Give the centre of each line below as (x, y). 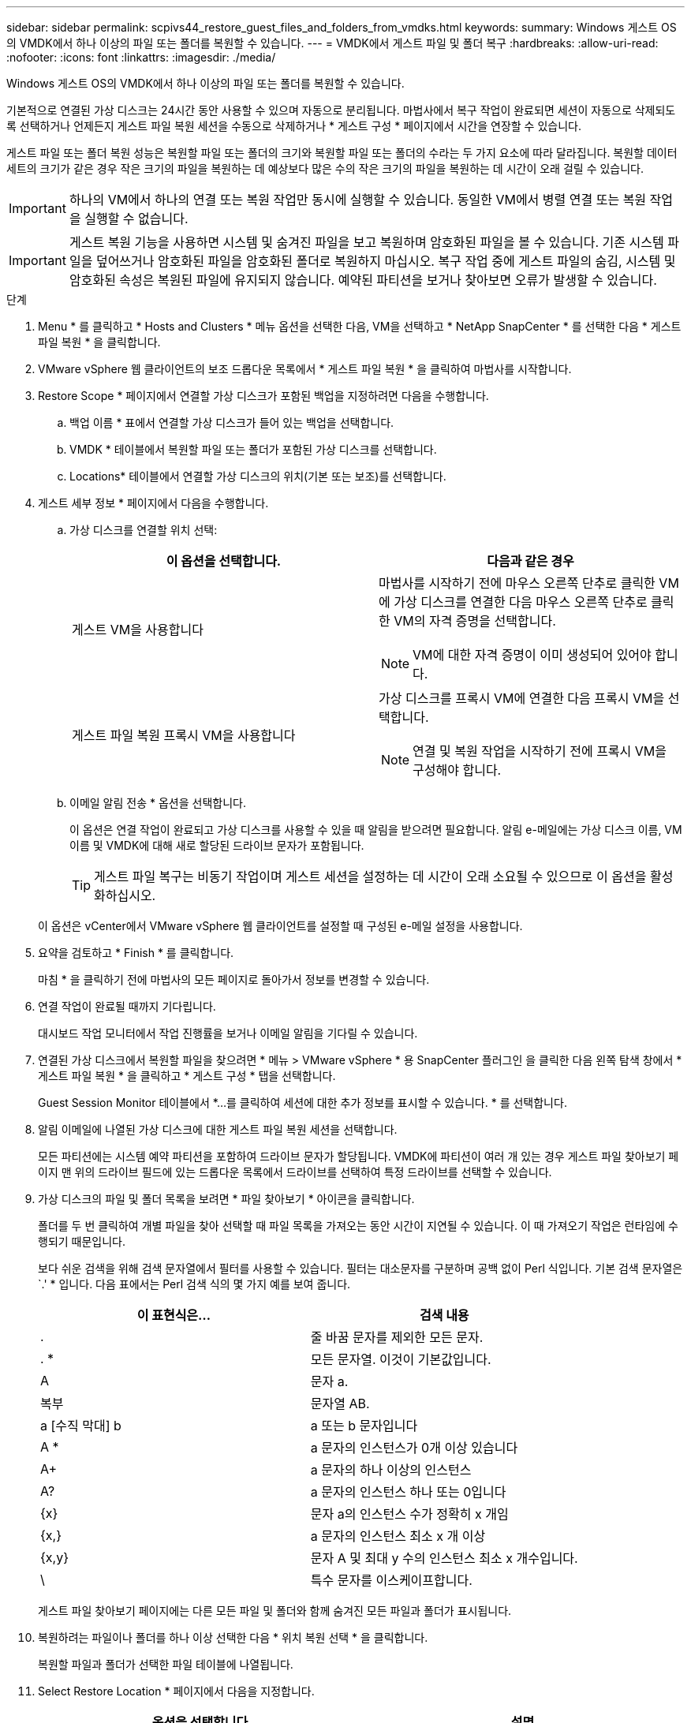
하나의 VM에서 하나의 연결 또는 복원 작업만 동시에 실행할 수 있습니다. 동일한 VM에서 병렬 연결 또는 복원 (358, 200)
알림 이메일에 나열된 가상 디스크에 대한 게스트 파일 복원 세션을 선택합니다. (218, 1129)
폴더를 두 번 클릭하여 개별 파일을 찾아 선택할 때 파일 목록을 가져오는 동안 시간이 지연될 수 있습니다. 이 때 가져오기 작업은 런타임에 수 (358, 1226)
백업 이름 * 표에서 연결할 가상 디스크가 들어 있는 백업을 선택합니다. (232, 422)
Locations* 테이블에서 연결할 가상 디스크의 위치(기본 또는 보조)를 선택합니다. (258, 476)
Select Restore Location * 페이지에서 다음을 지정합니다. (176, 1691)
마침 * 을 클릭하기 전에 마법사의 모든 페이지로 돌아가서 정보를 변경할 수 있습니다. (234, 979)
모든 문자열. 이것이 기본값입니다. (401, 1359)
